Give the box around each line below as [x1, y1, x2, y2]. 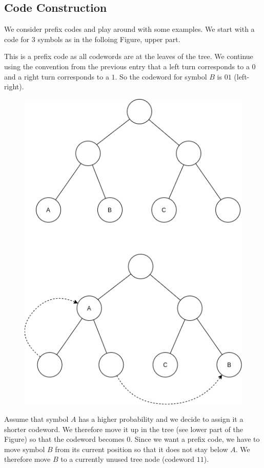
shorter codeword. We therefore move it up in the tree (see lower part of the [4, 423, 243, 434]
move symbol [4, 443, 45, 454]
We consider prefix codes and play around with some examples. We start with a [4, 24, 255, 34]
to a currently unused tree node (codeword [60, 454, 195, 464]
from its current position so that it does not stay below [55, 443, 228, 454]
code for [4, 33, 30, 44]
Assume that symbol [4, 414, 69, 424]
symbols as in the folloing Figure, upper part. [37, 33, 180, 44]
